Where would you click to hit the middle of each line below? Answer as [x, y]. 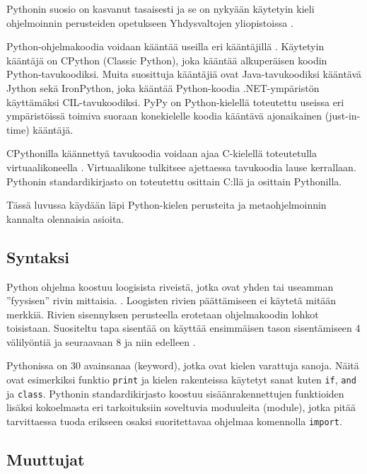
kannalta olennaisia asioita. [65, 218]
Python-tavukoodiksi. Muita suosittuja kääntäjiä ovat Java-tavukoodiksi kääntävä [184, 74]
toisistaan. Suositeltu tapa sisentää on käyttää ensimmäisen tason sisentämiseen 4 [183, 328]
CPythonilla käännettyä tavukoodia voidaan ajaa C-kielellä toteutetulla [162, 153]
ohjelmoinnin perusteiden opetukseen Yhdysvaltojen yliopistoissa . [150, 22]
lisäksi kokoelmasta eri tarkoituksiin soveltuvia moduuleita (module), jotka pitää [181, 407]
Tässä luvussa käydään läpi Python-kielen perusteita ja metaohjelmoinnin [167, 205]
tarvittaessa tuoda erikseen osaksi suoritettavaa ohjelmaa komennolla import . [174, 421]
